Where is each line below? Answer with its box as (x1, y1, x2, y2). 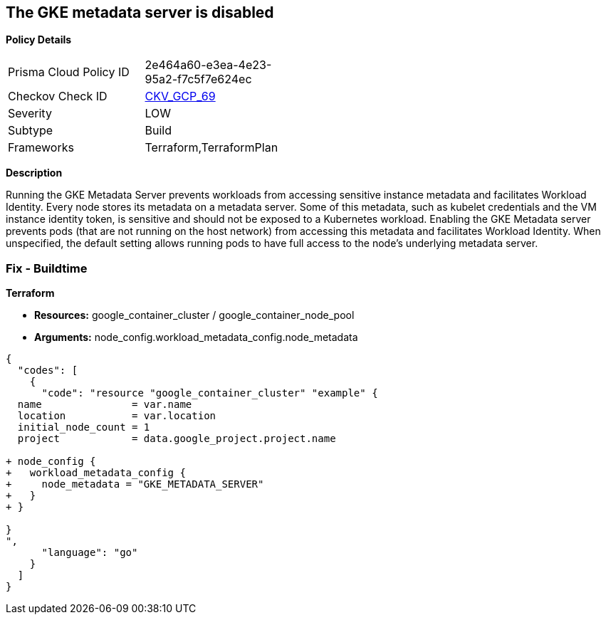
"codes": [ (17, 364, 78, 377)
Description (6, 167, 63, 179)
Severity (8, 106, 52, 121)
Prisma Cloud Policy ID (8, 65, 130, 80)
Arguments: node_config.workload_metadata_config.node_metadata (34, 331, 358, 344)
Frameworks (8, 140, 74, 155)
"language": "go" (41, 547, 138, 559)
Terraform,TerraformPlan (145, 140, 278, 155)
